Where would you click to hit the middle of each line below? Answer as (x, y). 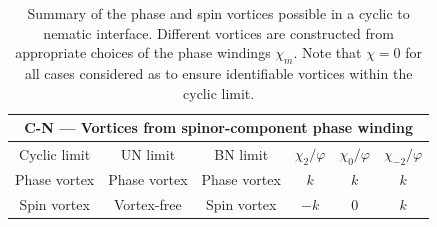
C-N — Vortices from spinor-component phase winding (219, 127)
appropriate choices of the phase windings (143, 52)
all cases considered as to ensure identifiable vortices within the (218, 72)
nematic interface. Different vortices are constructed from (218, 32)
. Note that (327, 52)
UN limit (148, 153)
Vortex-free (148, 203)
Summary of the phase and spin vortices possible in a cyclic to (218, 13)
